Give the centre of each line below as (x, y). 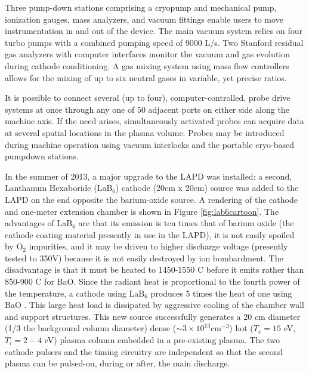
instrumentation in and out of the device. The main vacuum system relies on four (154, 31)
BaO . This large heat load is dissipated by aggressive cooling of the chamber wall (155, 305)
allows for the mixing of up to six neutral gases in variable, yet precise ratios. (146, 77)
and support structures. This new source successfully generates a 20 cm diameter (153, 316)
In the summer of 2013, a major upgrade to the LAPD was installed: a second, (149, 176)
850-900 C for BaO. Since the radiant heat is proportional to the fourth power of (152, 281)
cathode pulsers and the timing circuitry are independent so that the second (144, 351)
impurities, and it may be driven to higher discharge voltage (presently (158, 246)
